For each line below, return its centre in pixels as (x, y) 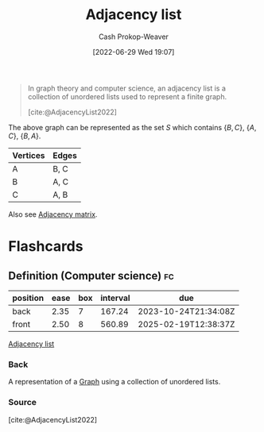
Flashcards (46, 247)
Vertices (29, 155)
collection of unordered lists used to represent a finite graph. (127, 96)
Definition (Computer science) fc (91, 276)
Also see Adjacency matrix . (53, 214)
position (28, 298)
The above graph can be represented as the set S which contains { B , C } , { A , (132, 127)
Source (23, 403)
